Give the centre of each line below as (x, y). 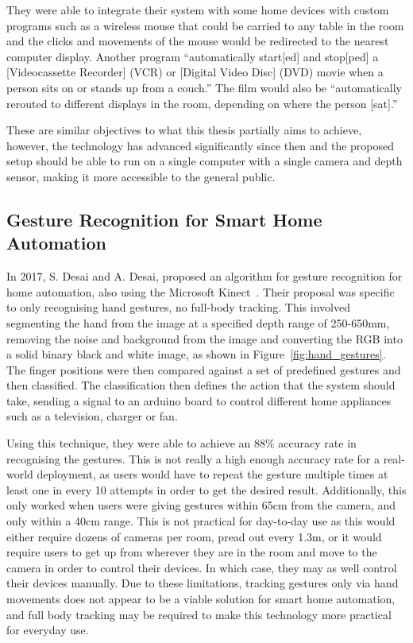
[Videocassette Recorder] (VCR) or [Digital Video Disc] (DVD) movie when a (195, 72)
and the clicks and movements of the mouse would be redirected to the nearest (198, 41)
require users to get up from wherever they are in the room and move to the (192, 552)
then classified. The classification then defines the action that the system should (201, 385)
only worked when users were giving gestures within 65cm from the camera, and (201, 505)
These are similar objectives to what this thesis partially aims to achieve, (184, 130)
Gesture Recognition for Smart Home (164, 219)
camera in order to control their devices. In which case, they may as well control (202, 567)
